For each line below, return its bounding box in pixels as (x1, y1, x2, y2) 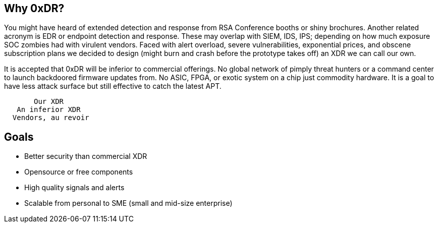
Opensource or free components (24, 167, 133, 177)
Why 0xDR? (4, 2, 65, 15)
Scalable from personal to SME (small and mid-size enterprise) (24, 199, 233, 208)
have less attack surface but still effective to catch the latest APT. (4, 82, 222, 91)
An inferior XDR (17, 105, 81, 114)
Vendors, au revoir (12, 113, 89, 122)
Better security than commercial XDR (24, 152, 147, 161)
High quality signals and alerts (24, 183, 125, 192)
